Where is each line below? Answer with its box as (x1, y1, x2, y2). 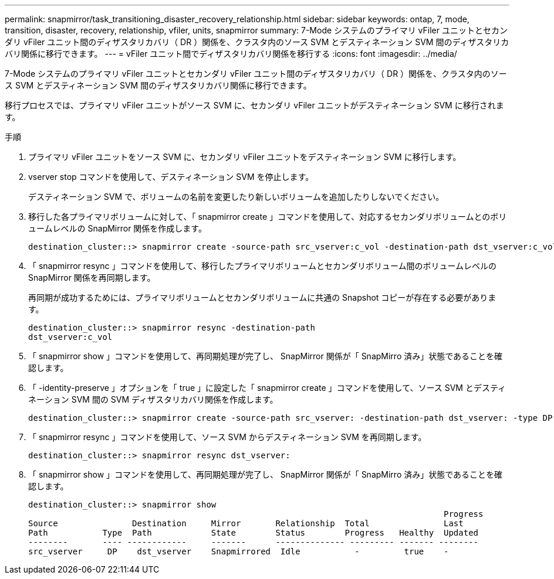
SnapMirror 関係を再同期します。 (28, 273, 156, 282)
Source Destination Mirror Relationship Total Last (28, 519, 464, 528)
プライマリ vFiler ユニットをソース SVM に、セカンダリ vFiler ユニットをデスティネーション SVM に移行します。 (28, 152, 461, 162)
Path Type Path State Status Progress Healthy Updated (28, 528, 479, 537)
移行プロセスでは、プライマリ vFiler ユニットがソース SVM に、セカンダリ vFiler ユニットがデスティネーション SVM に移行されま (5, 100, 504, 110)
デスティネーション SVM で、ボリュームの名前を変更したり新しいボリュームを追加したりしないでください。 (28, 192, 444, 202)
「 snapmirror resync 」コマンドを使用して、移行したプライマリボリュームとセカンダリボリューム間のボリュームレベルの (28, 261, 497, 271)
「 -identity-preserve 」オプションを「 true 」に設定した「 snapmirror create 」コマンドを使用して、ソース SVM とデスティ (28, 383, 506, 393)
